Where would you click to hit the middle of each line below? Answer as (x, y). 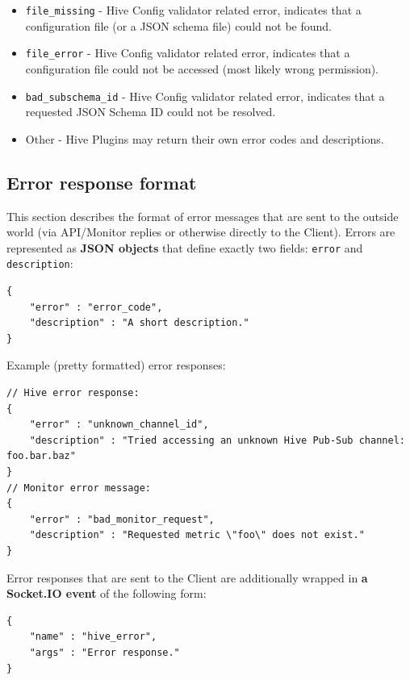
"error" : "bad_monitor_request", (122, 519)
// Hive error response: (73, 393)
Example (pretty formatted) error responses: (116, 365)
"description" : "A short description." (139, 323)
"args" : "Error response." (105, 652)
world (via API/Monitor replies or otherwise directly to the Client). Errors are (201, 232)
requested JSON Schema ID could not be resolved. (151, 112)
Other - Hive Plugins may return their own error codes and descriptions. (205, 138)
